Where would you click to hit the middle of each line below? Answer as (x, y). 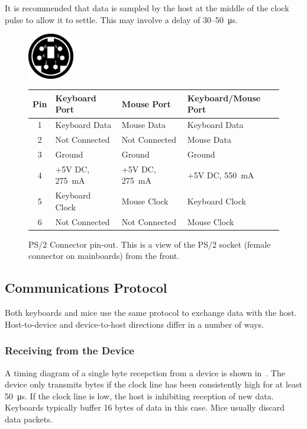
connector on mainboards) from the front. (104, 256)
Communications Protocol (86, 288)
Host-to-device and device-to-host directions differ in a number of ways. (134, 324)
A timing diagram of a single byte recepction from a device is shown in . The (145, 372)
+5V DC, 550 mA (221, 175)
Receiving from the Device (70, 350)
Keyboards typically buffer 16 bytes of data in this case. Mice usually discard (145, 407)
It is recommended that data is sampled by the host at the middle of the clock (147, 8)
